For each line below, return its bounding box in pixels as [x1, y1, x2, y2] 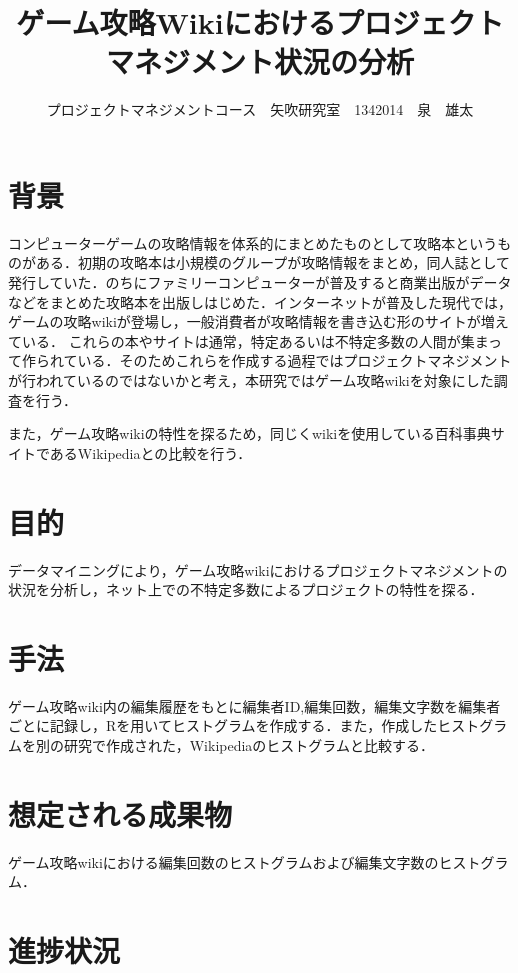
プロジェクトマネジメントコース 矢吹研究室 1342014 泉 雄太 [46, 99, 474, 120]
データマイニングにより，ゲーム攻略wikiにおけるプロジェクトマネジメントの [8, 559, 508, 580]
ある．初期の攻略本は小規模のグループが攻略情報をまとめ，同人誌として [35, 252, 511, 273]
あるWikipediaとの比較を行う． [49, 442, 252, 463]
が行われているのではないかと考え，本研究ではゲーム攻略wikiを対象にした [8, 370, 494, 390]
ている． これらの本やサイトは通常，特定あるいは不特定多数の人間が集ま [8, 330, 489, 351]
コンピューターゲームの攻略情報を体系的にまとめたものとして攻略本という [8, 232, 498, 253]
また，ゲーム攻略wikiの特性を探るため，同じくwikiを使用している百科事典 [8, 423, 491, 444]
